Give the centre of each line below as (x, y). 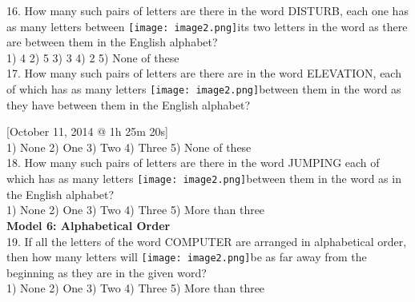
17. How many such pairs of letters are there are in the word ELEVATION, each (204, 73)
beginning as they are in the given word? (107, 272)
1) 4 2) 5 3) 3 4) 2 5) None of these (93, 57)
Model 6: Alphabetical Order (89, 225)
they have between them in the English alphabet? (128, 104)
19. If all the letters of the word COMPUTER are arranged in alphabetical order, (207, 241)
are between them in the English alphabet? (112, 42)
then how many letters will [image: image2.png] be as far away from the (187, 257)
